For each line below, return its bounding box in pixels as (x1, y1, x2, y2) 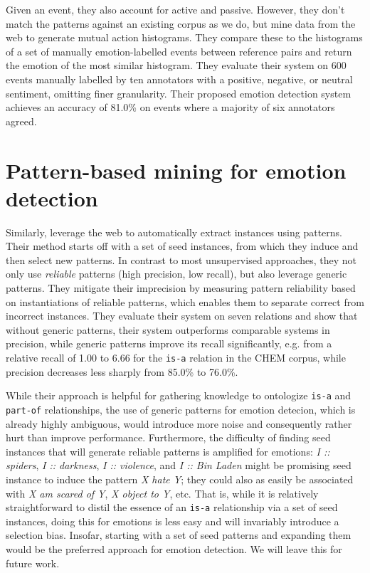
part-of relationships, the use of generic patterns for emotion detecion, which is (6, 401, 356, 416)
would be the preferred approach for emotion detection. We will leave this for (6, 541, 342, 556)
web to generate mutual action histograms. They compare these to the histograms (6, 30, 363, 45)
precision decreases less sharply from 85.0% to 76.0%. (6, 364, 238, 379)
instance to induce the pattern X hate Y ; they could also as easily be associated (6, 471, 354, 486)
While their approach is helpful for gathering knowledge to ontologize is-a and (6, 388, 351, 403)
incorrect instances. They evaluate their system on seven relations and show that (6, 308, 358, 323)
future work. (6, 555, 60, 570)
